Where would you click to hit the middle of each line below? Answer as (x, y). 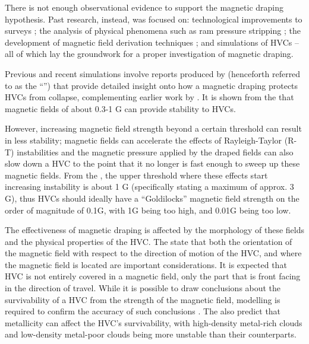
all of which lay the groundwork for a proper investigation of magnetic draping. (149, 54)
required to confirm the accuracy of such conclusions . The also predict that (143, 311)
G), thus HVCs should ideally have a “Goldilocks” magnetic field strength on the (152, 198)
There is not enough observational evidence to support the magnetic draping (144, 7)
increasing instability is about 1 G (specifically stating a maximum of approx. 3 (149, 187)
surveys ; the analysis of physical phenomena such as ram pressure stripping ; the (153, 31)
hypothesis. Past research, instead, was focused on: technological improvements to (154, 19)
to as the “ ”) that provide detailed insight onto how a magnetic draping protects (152, 85)
